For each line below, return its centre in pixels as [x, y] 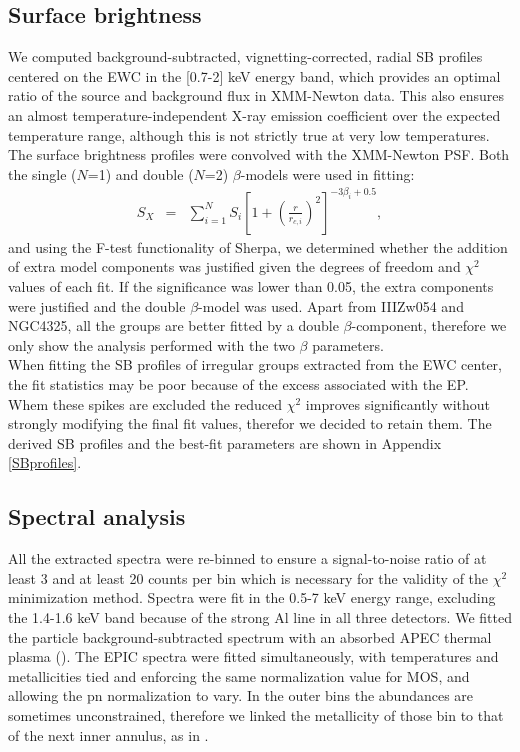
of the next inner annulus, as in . [108, 734]
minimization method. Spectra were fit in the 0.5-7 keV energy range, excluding [252, 597]
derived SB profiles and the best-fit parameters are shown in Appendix [225, 442]
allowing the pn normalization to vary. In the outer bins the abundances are [241, 695]
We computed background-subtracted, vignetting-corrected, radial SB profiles [245, 56]
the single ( [42, 173]
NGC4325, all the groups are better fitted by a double [173, 325]
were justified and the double [97, 305]
